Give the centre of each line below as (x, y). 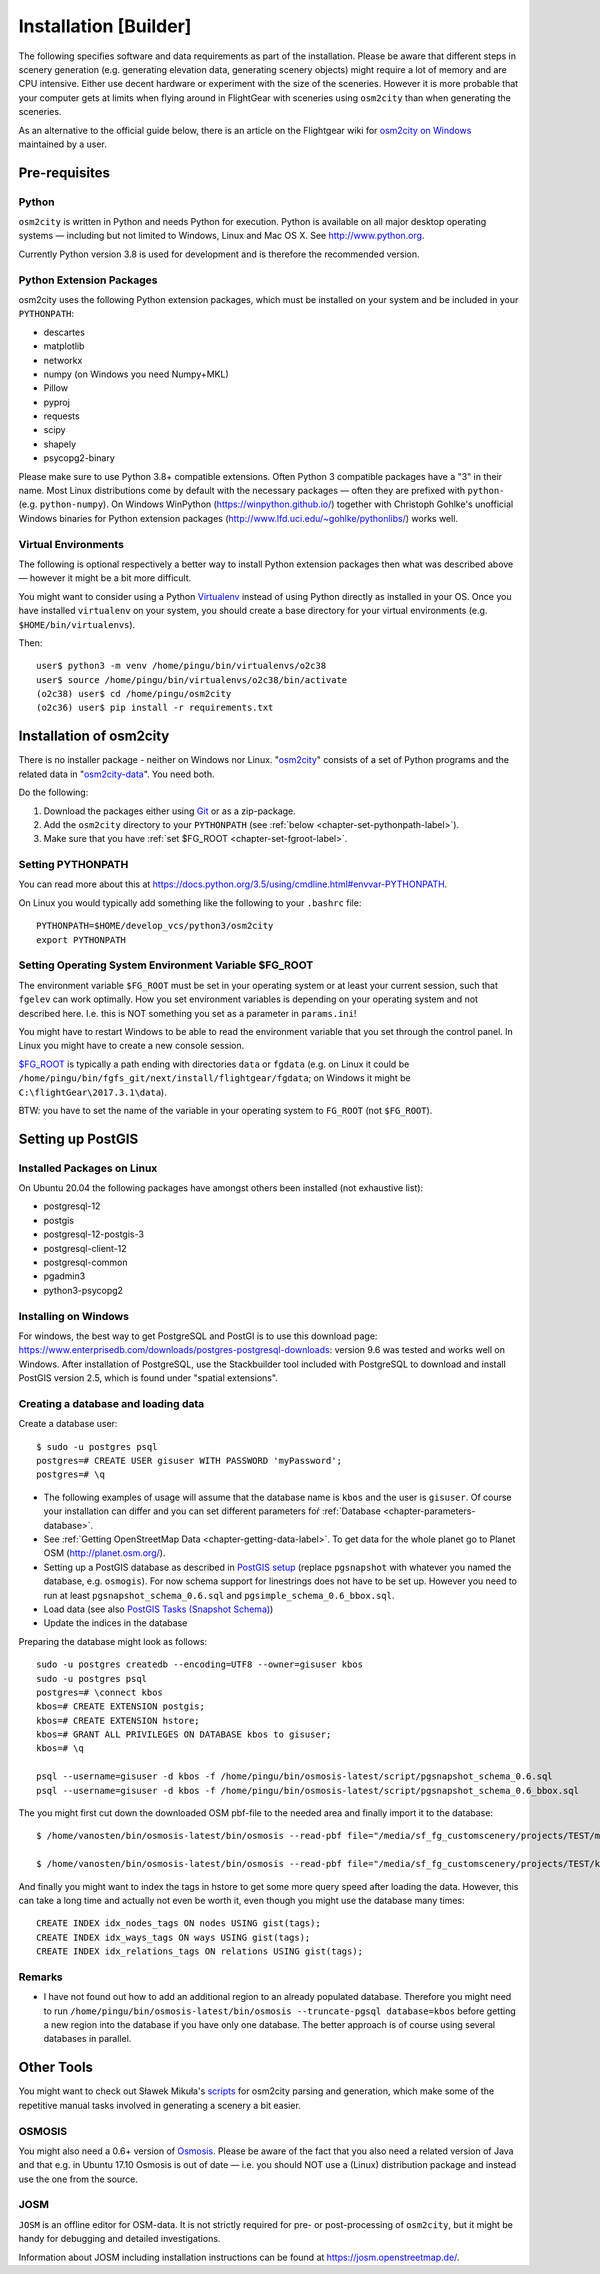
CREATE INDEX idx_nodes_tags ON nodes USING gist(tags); (179, 1923)
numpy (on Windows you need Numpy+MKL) (136, 374)
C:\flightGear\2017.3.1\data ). (92, 1092)
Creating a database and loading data (111, 1403)
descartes (64, 332)
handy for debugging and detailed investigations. (119, 2239)
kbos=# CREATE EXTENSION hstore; (118, 1720)
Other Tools (56, 2067)
